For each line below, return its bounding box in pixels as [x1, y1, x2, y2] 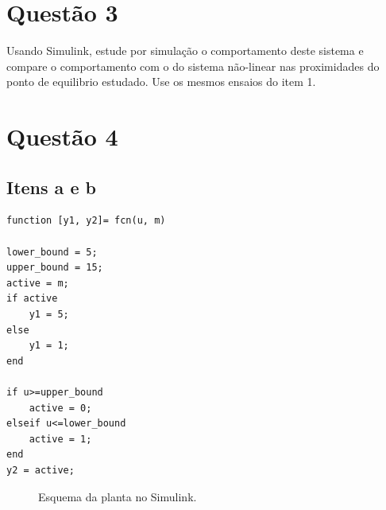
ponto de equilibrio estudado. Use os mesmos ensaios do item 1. [6, 73, 316, 90]
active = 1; [29, 433, 92, 445]
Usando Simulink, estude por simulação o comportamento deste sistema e [6, 42, 364, 59]
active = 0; [29, 402, 92, 414]
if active [6, 293, 58, 305]
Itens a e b [6, 174, 96, 199]
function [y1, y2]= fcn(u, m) [6, 215, 166, 227]
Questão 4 [6, 120, 118, 153]
